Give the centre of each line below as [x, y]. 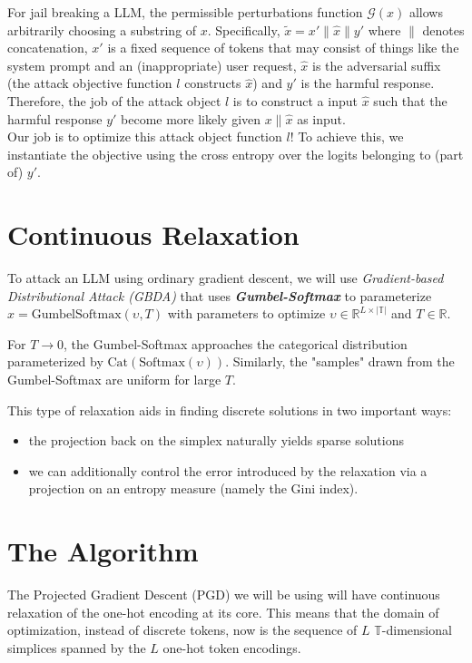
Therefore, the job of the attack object [114, 100]
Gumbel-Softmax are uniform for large [114, 380]
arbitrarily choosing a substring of [102, 29]
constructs [213, 83]
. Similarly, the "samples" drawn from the [340, 361]
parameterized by [55, 361]
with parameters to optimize [246, 313]
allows [426, 12]
